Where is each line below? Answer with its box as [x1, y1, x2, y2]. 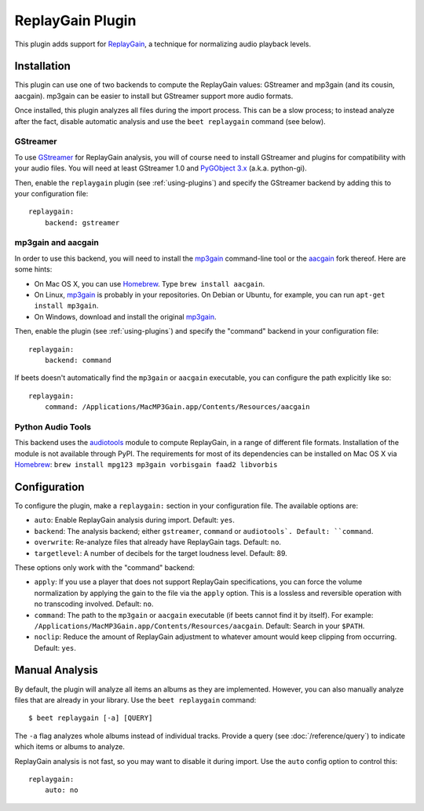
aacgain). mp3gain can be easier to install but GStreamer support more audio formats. [14, 91, 294, 100]
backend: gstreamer [44, 218, 120, 227]
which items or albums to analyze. [14, 742, 126, 751]
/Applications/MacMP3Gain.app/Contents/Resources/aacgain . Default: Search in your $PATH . [34, 621, 365, 630]
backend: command [44, 356, 111, 364]
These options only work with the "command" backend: [14, 562, 196, 572]
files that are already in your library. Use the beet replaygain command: [14, 695, 257, 704]
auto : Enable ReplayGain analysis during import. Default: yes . [34, 515, 236, 525]
